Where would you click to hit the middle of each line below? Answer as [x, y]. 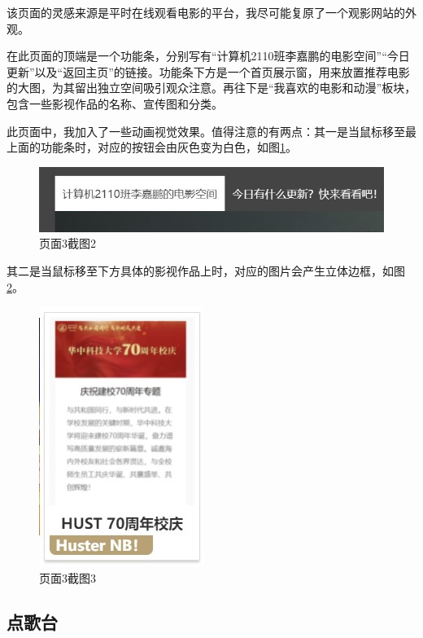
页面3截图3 [68, 577]
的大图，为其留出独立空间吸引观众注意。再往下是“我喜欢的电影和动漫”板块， [211, 88]
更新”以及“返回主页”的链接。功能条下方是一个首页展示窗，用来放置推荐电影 [208, 71]
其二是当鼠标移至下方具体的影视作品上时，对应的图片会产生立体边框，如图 [206, 271]
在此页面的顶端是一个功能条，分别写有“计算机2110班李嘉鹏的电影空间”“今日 [208, 56]
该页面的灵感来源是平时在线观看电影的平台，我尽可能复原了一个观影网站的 [206, 12]
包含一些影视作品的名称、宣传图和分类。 [115, 103]
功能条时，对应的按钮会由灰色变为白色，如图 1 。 [168, 147]
